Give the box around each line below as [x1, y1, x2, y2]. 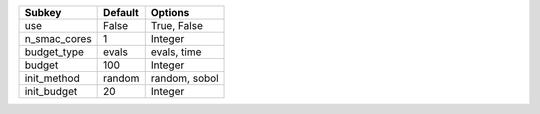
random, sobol [150, 71, 219, 85]
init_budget [24, 85, 78, 98]
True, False [150, 19, 204, 32]
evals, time [150, 45, 202, 59]
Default [103, 6, 139, 19]
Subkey [24, 6, 62, 19]
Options [150, 6, 190, 19]
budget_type [24, 45, 85, 59]
